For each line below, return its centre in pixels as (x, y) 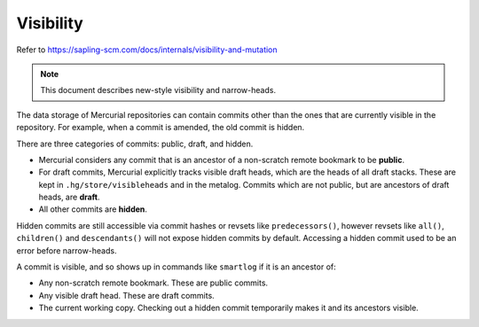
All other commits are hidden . (93, 209)
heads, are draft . (70, 197)
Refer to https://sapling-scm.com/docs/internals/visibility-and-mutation (147, 50)
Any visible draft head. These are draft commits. (126, 295)
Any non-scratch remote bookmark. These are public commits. (153, 283)
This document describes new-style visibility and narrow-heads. (158, 90)
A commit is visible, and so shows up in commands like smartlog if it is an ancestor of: (176, 267)
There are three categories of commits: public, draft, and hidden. (135, 144)
